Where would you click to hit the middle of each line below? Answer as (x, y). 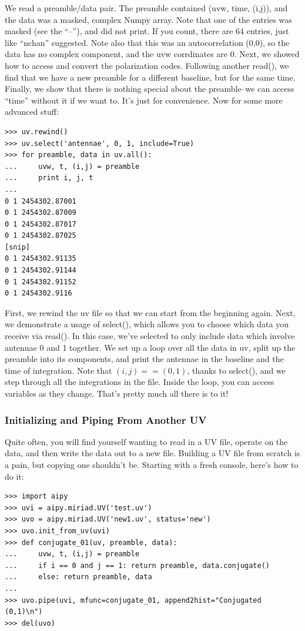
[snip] (17, 247)
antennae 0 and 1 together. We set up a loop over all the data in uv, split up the (150, 347)
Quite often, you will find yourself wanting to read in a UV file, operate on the (146, 441)
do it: (14, 476)
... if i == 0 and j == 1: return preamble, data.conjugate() (138, 565)
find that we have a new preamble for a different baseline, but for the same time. (150, 77)
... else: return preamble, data (78, 577)
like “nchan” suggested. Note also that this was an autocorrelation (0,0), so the (147, 42)
